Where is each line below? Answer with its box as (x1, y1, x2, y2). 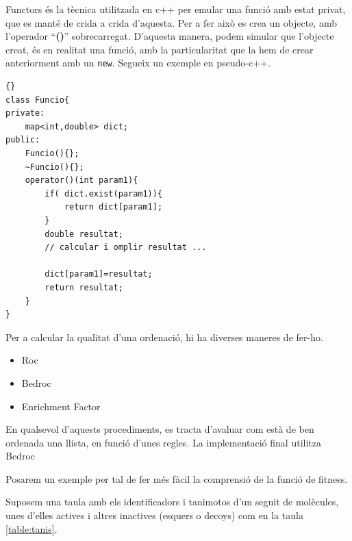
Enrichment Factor (21, 399, 101, 413)
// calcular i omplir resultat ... (45, 242, 207, 253)
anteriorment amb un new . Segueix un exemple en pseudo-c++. (5, 55, 271, 70)
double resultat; (45, 229, 123, 239)
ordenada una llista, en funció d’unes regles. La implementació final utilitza (5, 435, 321, 449)
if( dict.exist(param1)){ (45, 188, 163, 199)
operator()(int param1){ (25, 175, 138, 186)
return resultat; (45, 282, 123, 292)
